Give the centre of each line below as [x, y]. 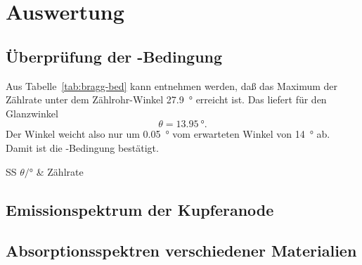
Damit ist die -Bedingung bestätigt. [82, 147]
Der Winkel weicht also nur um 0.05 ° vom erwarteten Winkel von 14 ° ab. [168, 134]
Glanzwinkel [32, 113]
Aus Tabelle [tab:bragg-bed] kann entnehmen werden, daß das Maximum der [172, 85]
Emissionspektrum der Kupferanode [140, 209]
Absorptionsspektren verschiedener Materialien [181, 251]
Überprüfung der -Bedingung [114, 56]
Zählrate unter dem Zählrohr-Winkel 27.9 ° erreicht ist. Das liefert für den [166, 99]
